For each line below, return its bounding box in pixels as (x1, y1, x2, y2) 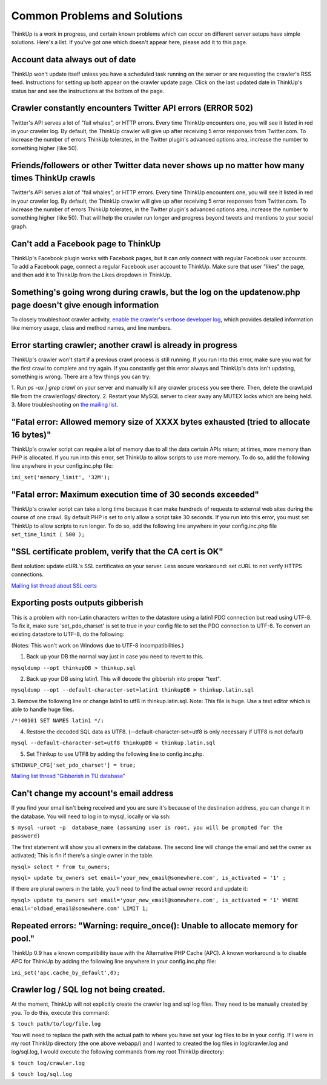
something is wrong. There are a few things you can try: (11, 373, 151, 381)
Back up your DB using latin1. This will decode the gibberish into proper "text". (26, 675, 221, 682)
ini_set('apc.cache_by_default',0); (11, 969, 121, 976)
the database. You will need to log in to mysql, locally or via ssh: (11, 813, 171, 820)
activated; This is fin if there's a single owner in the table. (11, 852, 154, 859)
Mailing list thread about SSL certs (11, 582, 97, 589)
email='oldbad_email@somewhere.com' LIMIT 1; (11, 905, 149, 912)
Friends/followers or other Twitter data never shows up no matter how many (11, 160, 305, 171)
